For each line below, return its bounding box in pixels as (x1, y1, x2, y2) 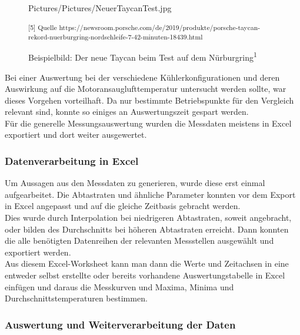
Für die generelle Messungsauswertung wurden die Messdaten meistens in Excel (5, 117, 292, 129)
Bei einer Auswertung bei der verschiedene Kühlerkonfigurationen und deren (5, 71, 280, 83)
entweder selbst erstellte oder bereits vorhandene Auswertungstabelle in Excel (5, 269, 285, 281)
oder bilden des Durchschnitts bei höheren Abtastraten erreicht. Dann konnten (5, 223, 289, 235)
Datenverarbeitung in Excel (5, 153, 139, 168)
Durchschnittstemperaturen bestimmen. (5, 292, 148, 304)
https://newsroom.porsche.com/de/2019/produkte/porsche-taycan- (59, 22, 261, 32)
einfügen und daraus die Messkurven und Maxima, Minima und (5, 280, 234, 293)
